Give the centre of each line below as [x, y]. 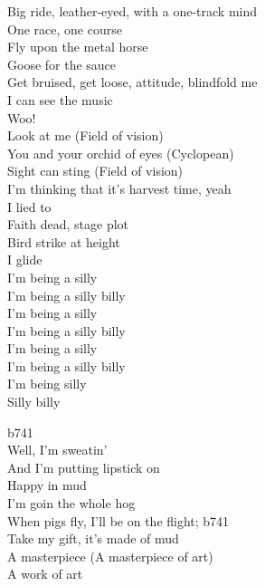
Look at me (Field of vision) [85, 135]
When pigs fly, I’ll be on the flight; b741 [118, 520]
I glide [25, 259]
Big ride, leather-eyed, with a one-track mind [132, 11]
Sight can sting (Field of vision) [95, 171]
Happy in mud [47, 485]
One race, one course [65, 29]
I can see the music [60, 99]
